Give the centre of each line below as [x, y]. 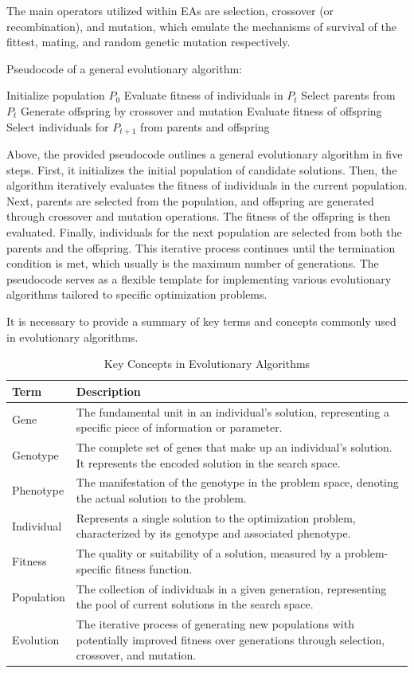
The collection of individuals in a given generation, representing [231, 588]
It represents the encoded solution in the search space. [208, 462]
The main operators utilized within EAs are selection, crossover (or [170, 10]
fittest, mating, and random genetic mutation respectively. [148, 42]
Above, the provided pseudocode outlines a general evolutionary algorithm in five [205, 154]
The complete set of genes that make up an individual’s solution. [234, 447]
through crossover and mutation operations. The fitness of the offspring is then [199, 216]
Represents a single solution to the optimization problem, [216, 517]
